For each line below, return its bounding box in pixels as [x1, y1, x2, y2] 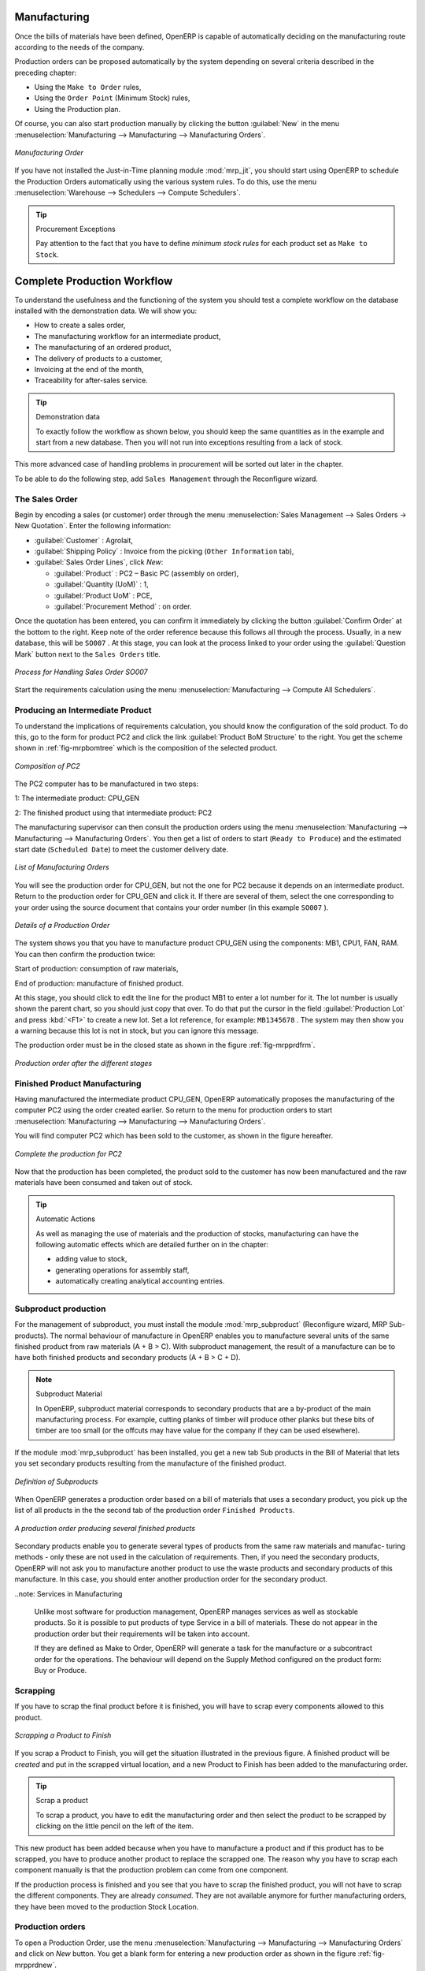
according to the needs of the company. [14, 42, 145, 51]
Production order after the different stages [14, 1058, 153, 1067]
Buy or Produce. [34, 1666, 87, 1675]
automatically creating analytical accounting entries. [55, 1276, 225, 1286]
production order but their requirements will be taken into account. [34, 1629, 250, 1638]
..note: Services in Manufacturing [14, 1589, 123, 1598]
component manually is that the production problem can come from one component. [14, 1865, 289, 1875]
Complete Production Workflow [14, 274, 173, 288]
